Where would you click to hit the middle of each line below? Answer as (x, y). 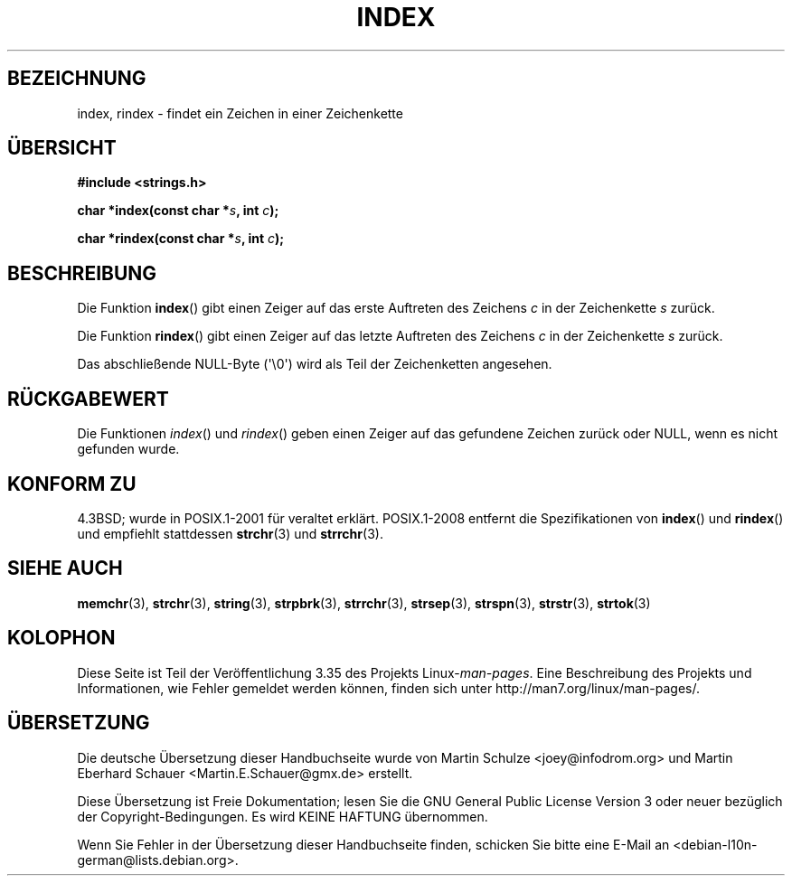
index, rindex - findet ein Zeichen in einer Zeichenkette (240, 113)
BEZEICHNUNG (77, 79)
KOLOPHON (61, 638)
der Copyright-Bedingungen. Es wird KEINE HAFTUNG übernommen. (283, 816)
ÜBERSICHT (62, 148)
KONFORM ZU (72, 484)
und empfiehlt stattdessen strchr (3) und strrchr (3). (230, 533)
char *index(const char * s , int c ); (178, 211)
